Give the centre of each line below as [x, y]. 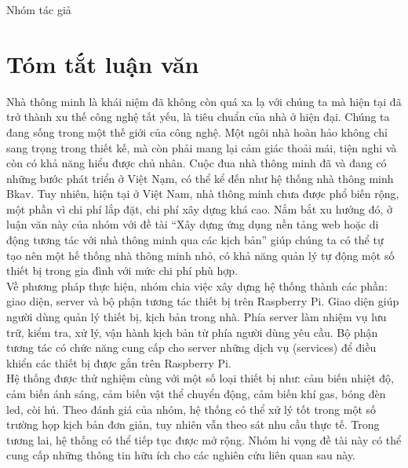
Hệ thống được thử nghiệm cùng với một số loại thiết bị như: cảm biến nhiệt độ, [200, 378]
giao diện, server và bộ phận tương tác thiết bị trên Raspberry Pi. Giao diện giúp [203, 301]
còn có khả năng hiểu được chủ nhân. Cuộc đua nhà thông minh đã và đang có [197, 163]
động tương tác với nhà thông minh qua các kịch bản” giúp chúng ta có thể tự [195, 240]
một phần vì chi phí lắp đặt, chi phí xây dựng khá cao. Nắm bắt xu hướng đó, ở [200, 208]
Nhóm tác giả [39, 9]
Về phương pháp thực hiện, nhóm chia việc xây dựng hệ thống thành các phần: [197, 285]
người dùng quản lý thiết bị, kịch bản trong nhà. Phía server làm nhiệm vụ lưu [197, 317]
